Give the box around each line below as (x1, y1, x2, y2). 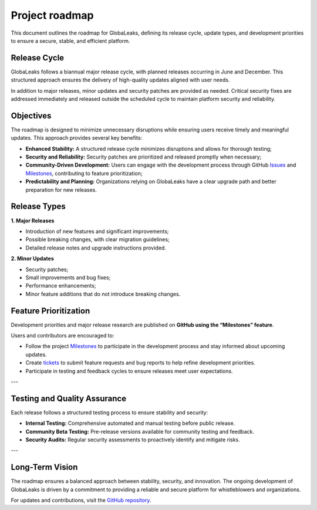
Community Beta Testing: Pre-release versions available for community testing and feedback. (25, 428, 255, 435)
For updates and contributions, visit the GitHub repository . (11, 497, 151, 504)
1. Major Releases (11, 217, 55, 224)
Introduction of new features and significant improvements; (25, 228, 169, 235)
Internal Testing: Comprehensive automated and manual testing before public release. (25, 420, 235, 427)
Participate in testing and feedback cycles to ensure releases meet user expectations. (25, 367, 233, 374)
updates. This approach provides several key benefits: (11, 134, 143, 141)
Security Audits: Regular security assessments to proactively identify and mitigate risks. (25, 436, 240, 443)
